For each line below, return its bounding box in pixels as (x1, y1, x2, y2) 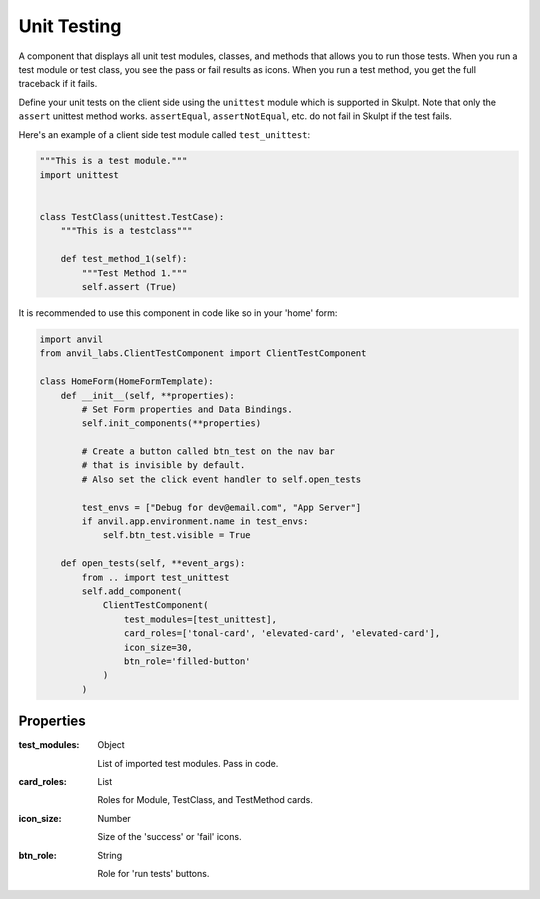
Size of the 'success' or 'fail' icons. (97, 831, 242, 843)
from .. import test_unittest (81, 571, 230, 583)
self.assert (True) (81, 281, 177, 292)
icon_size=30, (123, 641, 194, 653)
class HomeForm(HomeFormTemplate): (39, 376, 214, 387)
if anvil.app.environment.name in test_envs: (81, 516, 309, 527)
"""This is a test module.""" (39, 155, 188, 167)
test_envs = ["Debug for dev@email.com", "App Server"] (81, 501, 362, 513)
